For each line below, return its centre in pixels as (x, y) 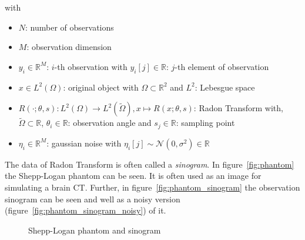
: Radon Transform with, (238, 108)
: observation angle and (110, 123)
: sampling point (205, 123)
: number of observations (70, 27)
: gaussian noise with (84, 143)
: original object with (101, 87)
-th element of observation (222, 66)
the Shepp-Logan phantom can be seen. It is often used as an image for (133, 176)
